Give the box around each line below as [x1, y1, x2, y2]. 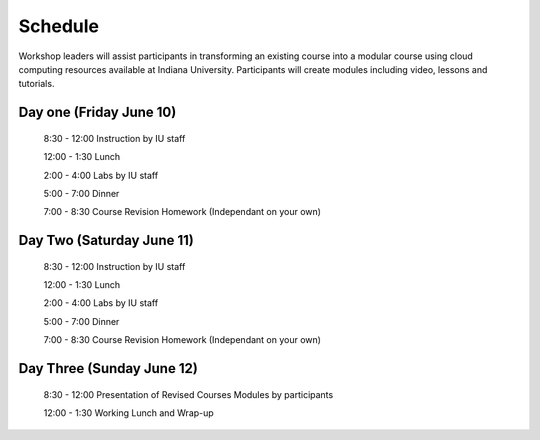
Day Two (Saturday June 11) [18, 232, 195, 249]
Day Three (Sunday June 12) [18, 360, 199, 377]
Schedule [18, 15, 100, 37]
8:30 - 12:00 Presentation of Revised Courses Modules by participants [43, 388, 334, 400]
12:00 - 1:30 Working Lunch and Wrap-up [43, 407, 214, 419]
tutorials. [18, 78, 55, 90]
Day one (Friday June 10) [18, 104, 177, 121]
